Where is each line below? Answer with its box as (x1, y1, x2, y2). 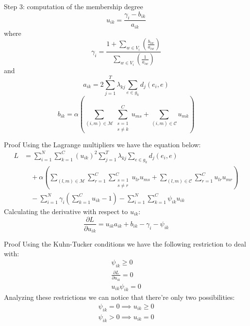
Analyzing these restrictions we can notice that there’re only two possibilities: (4, 292, 235, 302)
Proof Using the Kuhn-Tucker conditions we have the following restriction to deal (4, 239, 246, 249)
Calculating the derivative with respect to (4, 206, 128, 216)
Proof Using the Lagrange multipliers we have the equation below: (4, 139, 201, 149)
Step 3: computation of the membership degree (4, 1, 143, 11)
